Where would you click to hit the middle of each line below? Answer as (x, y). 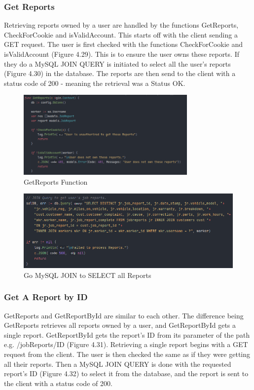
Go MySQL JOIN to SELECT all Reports (88, 275)
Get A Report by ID (46, 297)
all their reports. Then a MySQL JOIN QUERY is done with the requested (118, 364)
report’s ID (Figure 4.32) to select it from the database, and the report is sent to (126, 373)
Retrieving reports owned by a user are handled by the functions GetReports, (121, 25)
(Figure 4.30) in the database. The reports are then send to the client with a (120, 73)
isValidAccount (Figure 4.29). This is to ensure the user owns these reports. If (122, 54)
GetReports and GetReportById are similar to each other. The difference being (124, 315)
